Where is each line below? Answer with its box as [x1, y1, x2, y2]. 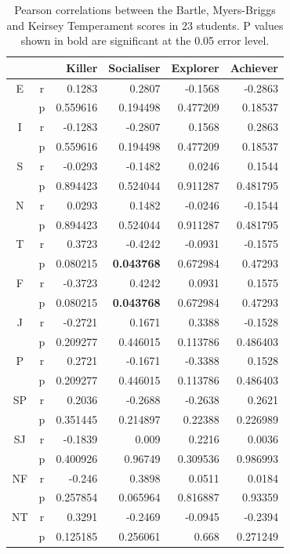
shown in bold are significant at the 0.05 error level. [20, 32, 270, 49]
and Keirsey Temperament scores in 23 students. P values [6, 16, 284, 33]
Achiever [230, 59, 278, 75]
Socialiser [108, 59, 161, 75]
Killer [66, 59, 98, 75]
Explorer [171, 59, 219, 75]
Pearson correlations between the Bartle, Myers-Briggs [14, 2, 276, 17]
